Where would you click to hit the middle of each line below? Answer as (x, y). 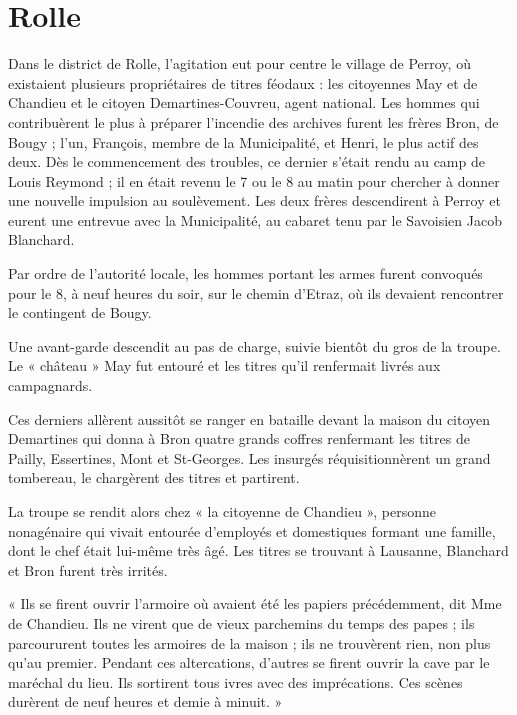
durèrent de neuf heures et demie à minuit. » (145, 701)
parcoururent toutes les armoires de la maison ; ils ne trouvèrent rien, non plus (249, 642)
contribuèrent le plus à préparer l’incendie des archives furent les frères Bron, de (253, 121)
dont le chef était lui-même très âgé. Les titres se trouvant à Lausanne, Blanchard (258, 550)
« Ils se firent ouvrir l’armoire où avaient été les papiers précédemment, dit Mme (255, 603)
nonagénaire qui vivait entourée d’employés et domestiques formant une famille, (252, 530)
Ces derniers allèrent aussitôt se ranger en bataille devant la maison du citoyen (249, 418)
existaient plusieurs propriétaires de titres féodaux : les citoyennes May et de (243, 82)
